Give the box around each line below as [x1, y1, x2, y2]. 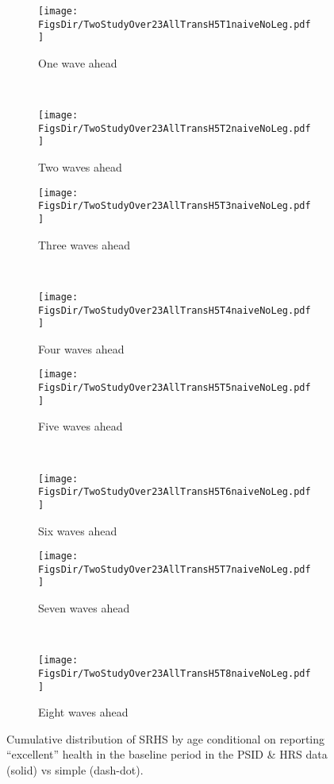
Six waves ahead [38, 522, 117, 539]
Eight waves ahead [38, 704, 129, 720]
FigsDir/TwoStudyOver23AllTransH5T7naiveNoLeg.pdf [38, 563, 311, 575]
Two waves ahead [38, 159, 122, 176]
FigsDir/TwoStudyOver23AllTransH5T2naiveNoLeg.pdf [38, 122, 311, 134]
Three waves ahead [38, 236, 130, 253]
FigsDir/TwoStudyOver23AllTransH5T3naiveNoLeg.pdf [38, 200, 311, 212]
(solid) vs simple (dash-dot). [6, 762, 144, 778]
